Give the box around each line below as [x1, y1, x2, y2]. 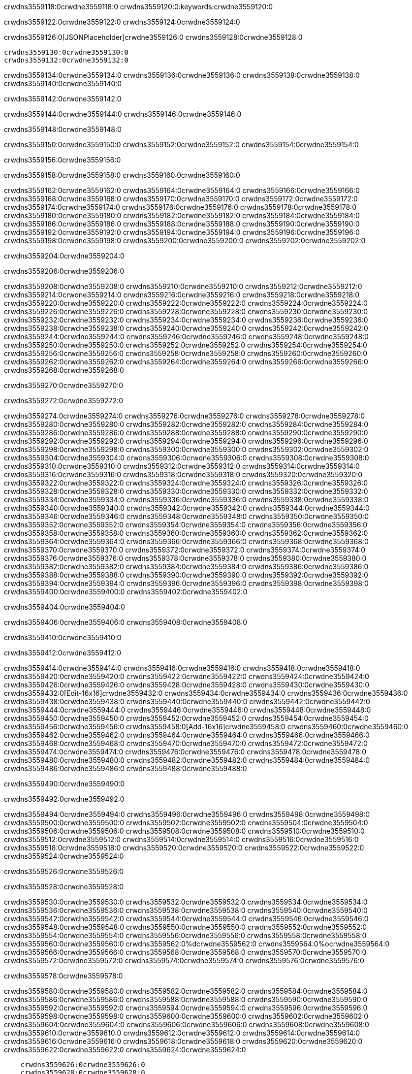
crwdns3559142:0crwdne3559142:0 [4, 95, 122, 103]
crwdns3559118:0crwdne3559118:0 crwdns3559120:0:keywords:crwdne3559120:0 [4, 2, 273, 11]
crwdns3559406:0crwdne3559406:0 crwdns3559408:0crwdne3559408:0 [4, 618, 248, 626]
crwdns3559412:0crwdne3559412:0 [4, 649, 122, 657]
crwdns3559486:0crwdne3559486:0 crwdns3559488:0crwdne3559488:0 [4, 764, 247, 773]
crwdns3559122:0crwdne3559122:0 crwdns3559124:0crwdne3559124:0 [4, 18, 240, 26]
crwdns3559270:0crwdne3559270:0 [4, 381, 124, 390]
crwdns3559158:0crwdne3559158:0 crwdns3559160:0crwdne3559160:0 [4, 171, 240, 179]
